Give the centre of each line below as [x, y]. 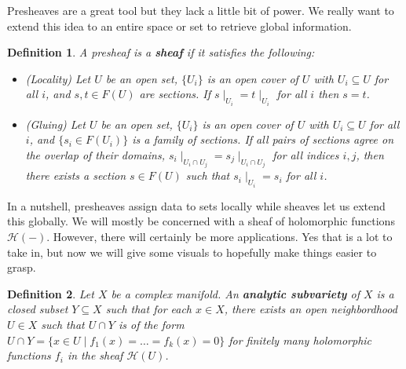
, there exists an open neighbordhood [311, 309]
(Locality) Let [58, 78]
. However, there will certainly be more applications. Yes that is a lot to [219, 237]
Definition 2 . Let [51, 293]
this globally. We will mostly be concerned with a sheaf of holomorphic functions [201, 221]
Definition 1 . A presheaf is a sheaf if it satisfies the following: [161, 52]
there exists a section [76, 175]
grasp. [22, 267]
